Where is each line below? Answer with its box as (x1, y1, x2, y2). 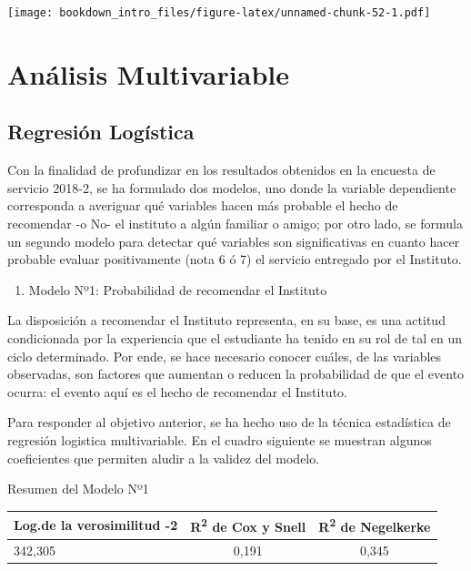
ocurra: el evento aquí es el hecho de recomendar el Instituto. (7, 382, 347, 401)
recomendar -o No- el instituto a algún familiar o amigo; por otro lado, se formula (7, 214, 463, 233)
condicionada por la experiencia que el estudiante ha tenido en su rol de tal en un (7, 328, 463, 347)
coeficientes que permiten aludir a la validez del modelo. (7, 448, 320, 467)
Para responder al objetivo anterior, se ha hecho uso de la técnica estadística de (7, 413, 451, 432)
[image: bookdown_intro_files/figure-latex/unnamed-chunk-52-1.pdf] (7, 6, 431, 19)
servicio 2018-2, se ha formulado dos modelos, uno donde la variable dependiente (7, 178, 456, 197)
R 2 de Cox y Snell (190, 515, 306, 535)
